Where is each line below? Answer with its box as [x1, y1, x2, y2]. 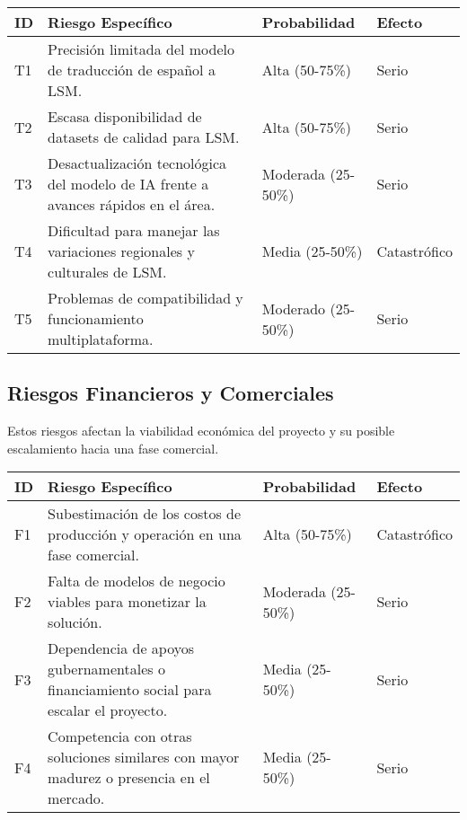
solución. [48, 612, 102, 633]
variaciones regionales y [48, 241, 195, 261]
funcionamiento [48, 308, 144, 329]
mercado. [48, 788, 105, 809]
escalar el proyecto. [48, 700, 168, 721]
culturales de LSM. [48, 261, 167, 282]
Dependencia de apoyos [48, 638, 195, 659]
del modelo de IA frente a [48, 173, 209, 194]
